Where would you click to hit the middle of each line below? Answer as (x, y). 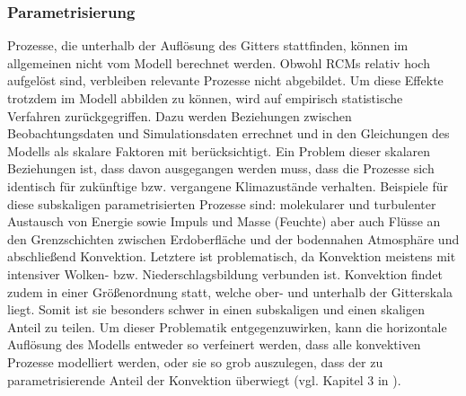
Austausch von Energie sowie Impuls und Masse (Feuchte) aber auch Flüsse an (224, 221)
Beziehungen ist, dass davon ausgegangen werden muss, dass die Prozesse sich (221, 168)
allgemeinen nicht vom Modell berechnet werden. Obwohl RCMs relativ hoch (219, 62)
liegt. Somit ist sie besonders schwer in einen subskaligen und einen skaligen (216, 309)
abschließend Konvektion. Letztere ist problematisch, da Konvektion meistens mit (232, 256)
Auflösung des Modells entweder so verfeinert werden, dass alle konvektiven (214, 344)
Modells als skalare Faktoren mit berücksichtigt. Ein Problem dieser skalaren (219, 150)
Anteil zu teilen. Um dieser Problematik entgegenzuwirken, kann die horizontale (227, 326)
